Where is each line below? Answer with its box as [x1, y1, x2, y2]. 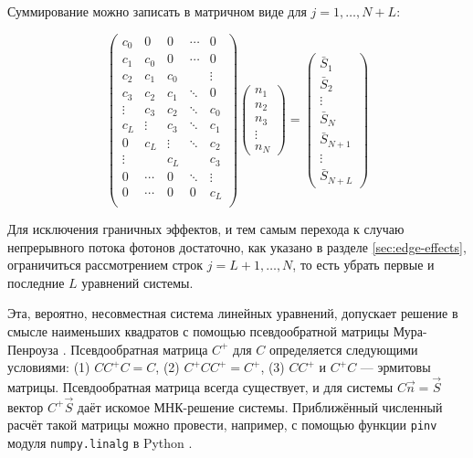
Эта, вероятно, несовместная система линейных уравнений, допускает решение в [7, 304, 458, 323]
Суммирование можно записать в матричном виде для [7, 2, 307, 20]
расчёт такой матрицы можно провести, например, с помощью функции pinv [7, 415, 437, 434]
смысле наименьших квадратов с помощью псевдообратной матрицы [7, 322, 390, 341]
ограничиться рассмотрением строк [7, 255, 204, 274]
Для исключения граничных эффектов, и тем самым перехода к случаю [7, 219, 405, 239]
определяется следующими [269, 339, 418, 358]
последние [7, 272, 65, 292]
